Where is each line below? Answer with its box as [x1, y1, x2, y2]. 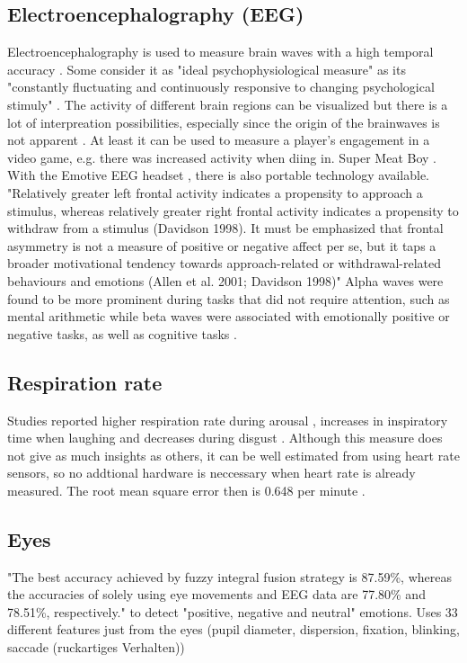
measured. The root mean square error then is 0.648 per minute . [7, 480, 366, 499]
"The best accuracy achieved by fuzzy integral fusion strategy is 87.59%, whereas [7, 567, 452, 586]
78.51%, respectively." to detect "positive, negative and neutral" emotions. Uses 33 [7, 602, 458, 621]
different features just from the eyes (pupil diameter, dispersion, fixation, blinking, [7, 620, 460, 639]
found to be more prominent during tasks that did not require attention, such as [7, 289, 450, 308]
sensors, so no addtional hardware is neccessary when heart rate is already [7, 463, 416, 482]
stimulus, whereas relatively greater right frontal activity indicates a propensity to [7, 201, 459, 220]
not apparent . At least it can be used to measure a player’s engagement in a [7, 130, 430, 149]
